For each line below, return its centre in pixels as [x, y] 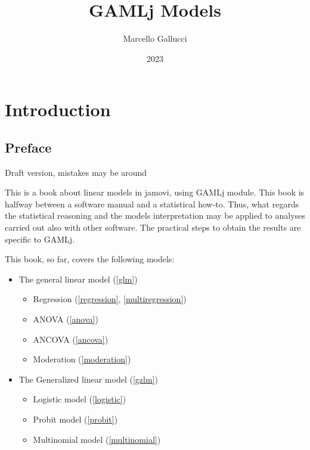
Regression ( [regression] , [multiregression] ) [110, 299]
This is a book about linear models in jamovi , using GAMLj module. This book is [155, 192]
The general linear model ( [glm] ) [78, 279]
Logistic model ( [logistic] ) [80, 399]
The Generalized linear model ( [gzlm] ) [88, 379]
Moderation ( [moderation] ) [82, 359]
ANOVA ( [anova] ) [66, 319]
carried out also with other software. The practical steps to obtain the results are [153, 227]
